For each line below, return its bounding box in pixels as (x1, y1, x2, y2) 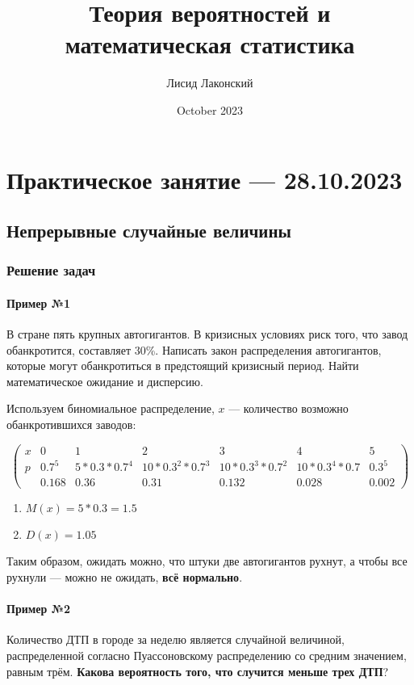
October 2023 (176, 101, 244, 118)
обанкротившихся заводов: (6, 416, 136, 433)
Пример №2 (6, 600, 71, 617)
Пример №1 (6, 294, 71, 311)
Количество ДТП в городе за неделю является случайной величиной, (6, 631, 345, 648)
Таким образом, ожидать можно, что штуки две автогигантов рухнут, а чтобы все (6, 553, 408, 569)
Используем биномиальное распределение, (6, 400, 215, 417)
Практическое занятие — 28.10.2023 (6, 162, 403, 195)
